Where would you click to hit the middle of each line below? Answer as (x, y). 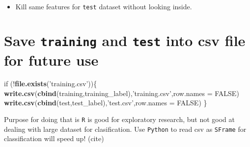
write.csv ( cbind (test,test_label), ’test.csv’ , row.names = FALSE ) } (106, 103)
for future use (51, 60)
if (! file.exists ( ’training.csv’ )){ (51, 84)
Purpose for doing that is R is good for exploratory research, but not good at (120, 119)
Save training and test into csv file (125, 40)
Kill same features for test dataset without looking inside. (104, 6)
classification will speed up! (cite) (54, 138)
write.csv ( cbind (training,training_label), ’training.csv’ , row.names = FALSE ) (122, 93)
